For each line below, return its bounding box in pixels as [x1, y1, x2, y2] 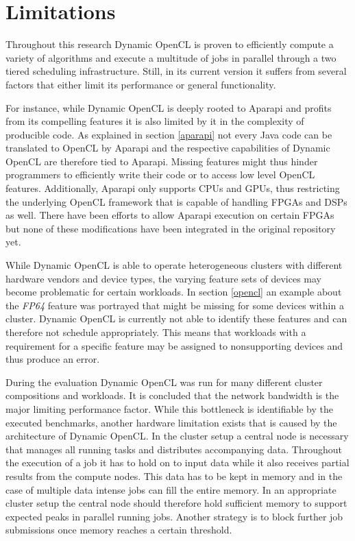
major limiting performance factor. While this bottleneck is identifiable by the [5, 401, 333, 416]
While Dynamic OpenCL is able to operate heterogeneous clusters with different [5, 258, 343, 272]
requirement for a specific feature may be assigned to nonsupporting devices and [5, 338, 343, 352]
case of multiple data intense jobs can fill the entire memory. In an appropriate [5, 482, 336, 496]
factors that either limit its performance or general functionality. [5, 77, 276, 91]
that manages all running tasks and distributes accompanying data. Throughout [5, 442, 342, 456]
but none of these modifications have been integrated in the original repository [5, 221, 336, 235]
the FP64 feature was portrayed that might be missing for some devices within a [5, 298, 344, 312]
